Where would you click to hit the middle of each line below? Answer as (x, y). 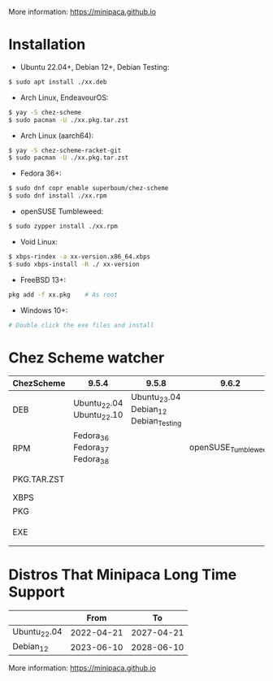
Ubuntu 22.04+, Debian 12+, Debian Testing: (95, 67)
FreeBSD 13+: (43, 280)
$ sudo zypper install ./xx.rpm (63, 227)
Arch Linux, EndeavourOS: (64, 98)
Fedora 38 (91, 460)
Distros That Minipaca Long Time (123, 575)
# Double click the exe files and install (81, 325)
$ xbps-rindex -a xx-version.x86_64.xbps (80, 256)
